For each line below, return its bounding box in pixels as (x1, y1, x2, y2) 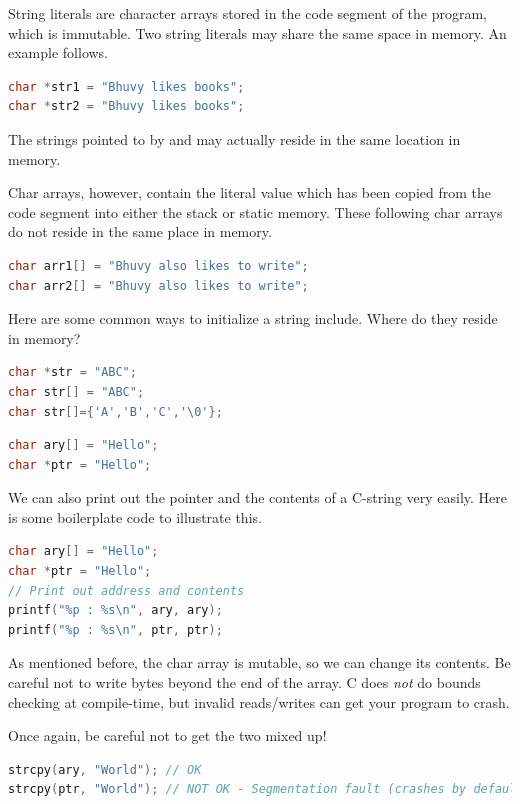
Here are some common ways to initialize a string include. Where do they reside (8, 308, 498, 329)
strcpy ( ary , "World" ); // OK (8, 762, 202, 777)
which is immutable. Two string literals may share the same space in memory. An (8, 22, 507, 43)
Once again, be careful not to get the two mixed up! (8, 725, 327, 746)
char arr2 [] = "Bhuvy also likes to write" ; (8, 278, 309, 293)
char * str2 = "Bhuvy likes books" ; (8, 99, 245, 114)
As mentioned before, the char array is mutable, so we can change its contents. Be (8, 652, 511, 673)
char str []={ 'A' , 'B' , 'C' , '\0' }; (8, 404, 223, 419)
